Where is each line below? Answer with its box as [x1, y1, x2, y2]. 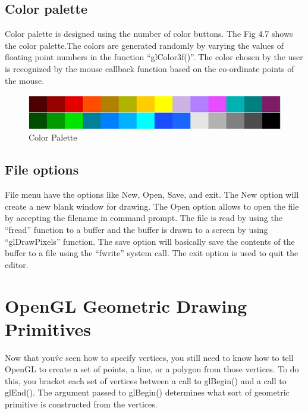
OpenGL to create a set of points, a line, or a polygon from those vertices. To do [5, 363, 299, 375]
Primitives [5, 316, 91, 341]
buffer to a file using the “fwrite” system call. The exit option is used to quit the [5, 247, 298, 259]
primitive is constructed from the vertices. [5, 398, 158, 410]
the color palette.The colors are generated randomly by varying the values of [5, 39, 284, 51]
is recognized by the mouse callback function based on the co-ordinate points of [5, 62, 294, 74]
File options [5, 160, 79, 179]
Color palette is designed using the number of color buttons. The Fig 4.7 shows [5, 27, 293, 40]
